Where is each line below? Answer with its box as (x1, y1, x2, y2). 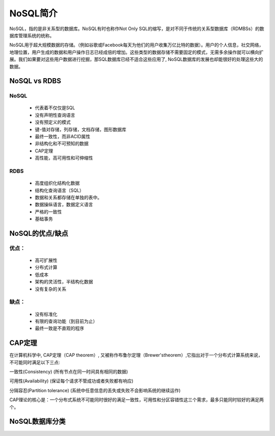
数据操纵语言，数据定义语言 (35, 202, 93, 208)
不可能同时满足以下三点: (9, 359, 61, 365)
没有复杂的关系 (35, 286, 66, 292)
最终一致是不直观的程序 (35, 325, 84, 331)
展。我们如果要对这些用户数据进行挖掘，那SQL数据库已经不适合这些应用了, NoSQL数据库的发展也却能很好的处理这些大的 (9, 56, 263, 62)
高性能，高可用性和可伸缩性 (35, 155, 93, 161)
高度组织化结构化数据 (35, 180, 80, 186)
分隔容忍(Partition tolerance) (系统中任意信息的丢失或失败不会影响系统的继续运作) (9, 387, 181, 393)
